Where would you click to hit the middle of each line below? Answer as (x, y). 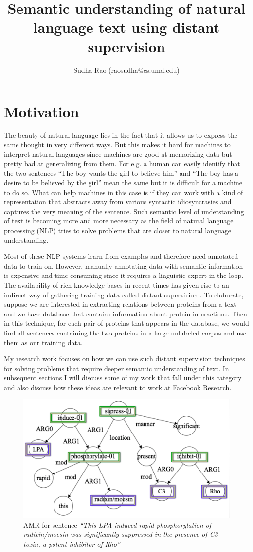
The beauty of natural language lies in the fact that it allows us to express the (121, 135)
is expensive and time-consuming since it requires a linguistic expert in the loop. (124, 275)
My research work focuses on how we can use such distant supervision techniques (125, 359)
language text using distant (126, 27)
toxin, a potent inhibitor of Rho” (72, 544)
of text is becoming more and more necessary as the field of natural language (119, 221)
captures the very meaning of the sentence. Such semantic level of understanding (124, 211)
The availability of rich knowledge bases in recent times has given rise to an (117, 285)
